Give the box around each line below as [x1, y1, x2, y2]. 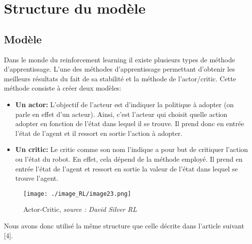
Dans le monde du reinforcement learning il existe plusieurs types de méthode [4, 54, 235, 64]
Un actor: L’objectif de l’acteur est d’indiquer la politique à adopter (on [15, 99, 234, 109]
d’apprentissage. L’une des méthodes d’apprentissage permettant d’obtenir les [4, 64, 235, 74]
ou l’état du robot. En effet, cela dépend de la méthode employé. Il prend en [15, 153, 243, 164]
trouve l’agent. [15, 173, 59, 183]
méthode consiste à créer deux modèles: [4, 83, 121, 93]
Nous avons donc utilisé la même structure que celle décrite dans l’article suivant [4, 220, 244, 230]
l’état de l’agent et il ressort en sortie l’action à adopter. [15, 128, 183, 138]
